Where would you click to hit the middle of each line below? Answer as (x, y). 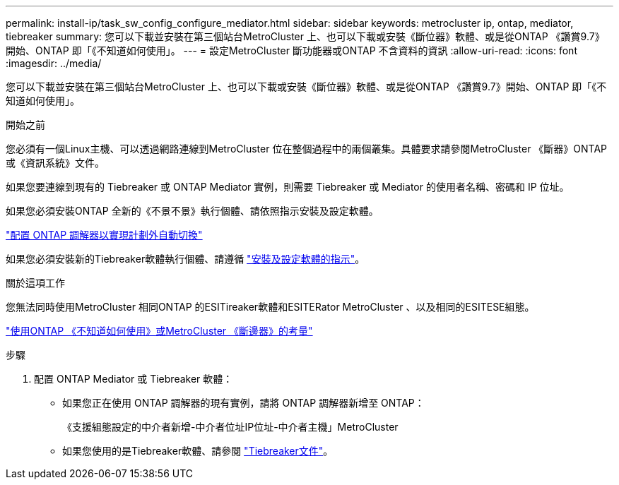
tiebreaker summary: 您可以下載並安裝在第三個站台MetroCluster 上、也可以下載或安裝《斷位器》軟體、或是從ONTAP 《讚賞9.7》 (305, 36)
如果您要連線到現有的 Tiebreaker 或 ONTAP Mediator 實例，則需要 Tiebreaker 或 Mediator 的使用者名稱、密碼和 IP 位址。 (288, 187)
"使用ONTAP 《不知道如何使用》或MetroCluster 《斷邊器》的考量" (159, 331)
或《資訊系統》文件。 (55, 163)
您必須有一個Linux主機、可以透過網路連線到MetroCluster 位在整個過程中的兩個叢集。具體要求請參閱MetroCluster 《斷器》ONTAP (307, 149)
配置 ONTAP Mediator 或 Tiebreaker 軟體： (134, 379)
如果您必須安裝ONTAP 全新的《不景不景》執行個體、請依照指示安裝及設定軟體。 (192, 211)
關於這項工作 (35, 283)
